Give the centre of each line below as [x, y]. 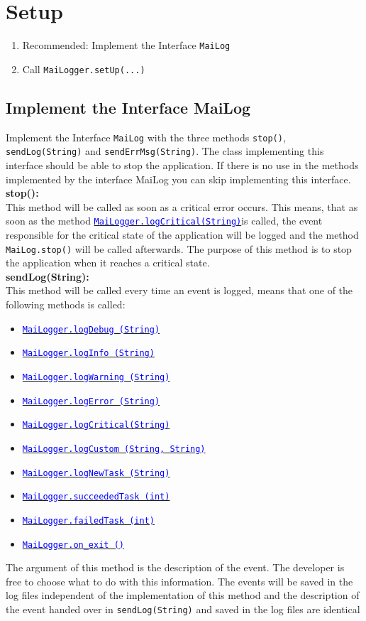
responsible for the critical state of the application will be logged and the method [182, 234]
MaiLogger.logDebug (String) [91, 329]
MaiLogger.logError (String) [91, 401]
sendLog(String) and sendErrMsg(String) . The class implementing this [165, 151]
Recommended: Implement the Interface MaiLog [126, 45]
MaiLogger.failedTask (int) [88, 520]
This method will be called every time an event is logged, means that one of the [179, 290]
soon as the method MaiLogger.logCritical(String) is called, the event [164, 221]
